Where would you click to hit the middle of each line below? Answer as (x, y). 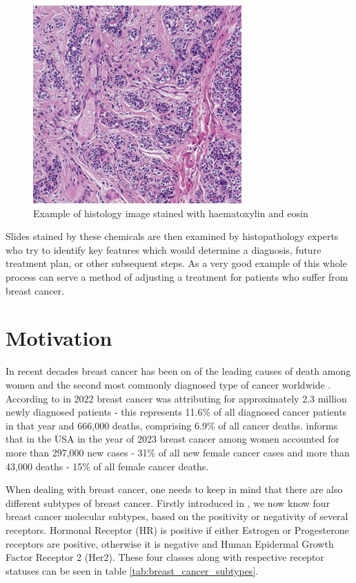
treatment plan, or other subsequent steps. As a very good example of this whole (176, 263)
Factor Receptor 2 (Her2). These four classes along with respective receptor (165, 557)
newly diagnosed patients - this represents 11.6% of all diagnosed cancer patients (176, 412)
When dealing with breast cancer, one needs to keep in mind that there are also (174, 489)
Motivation (59, 338)
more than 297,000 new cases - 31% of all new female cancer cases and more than (178, 452)
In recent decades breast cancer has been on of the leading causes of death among (178, 371)
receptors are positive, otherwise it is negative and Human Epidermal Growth (170, 543)
